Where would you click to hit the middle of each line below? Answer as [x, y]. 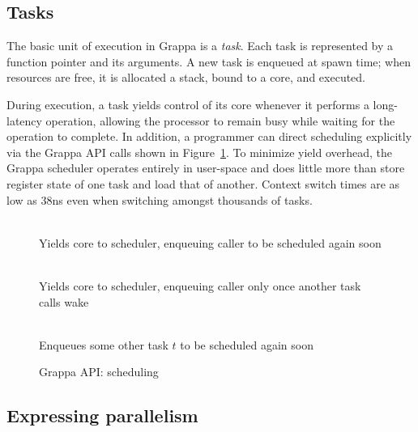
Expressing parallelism [102, 415]
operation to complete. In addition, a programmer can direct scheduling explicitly [209, 136]
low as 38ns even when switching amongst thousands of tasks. [160, 199]
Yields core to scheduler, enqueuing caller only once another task [200, 285]
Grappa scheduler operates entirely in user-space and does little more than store [206, 168]
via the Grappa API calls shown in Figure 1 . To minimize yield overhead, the [199, 152]
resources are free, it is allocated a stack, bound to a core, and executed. [186, 77]
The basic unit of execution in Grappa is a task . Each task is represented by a [200, 46]
